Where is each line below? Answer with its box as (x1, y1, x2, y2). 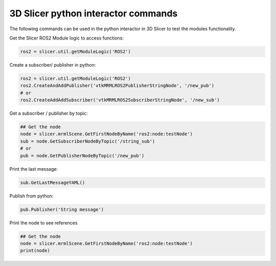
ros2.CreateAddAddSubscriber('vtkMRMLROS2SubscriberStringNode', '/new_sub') (20, 97, 220, 103)
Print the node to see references (9, 219, 78, 226)
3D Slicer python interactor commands (9, 8, 178, 19)
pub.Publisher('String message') (20, 207, 104, 212)
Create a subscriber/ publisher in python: (9, 62, 96, 68)
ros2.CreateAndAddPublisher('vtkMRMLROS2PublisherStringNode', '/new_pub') (20, 83, 215, 89)
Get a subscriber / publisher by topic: (9, 110, 88, 116)
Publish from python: (9, 193, 54, 199)
